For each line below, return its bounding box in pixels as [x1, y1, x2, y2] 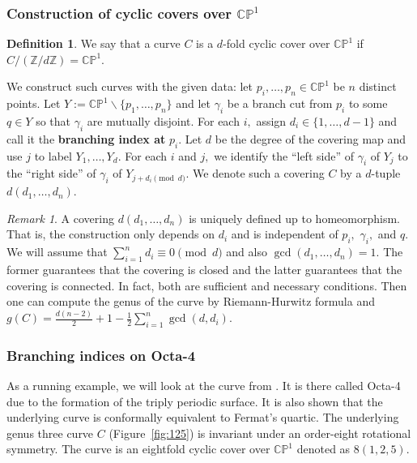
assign [256, 113, 287, 129]
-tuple [371, 165, 401, 182]
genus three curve [6, 424, 94, 441]
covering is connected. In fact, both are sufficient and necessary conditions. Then [6, 277, 407, 294]
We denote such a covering [193, 165, 325, 182]
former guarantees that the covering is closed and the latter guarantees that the [6, 260, 402, 277]
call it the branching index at [6, 130, 166, 147]
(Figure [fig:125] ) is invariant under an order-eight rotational [109, 424, 411, 441]
